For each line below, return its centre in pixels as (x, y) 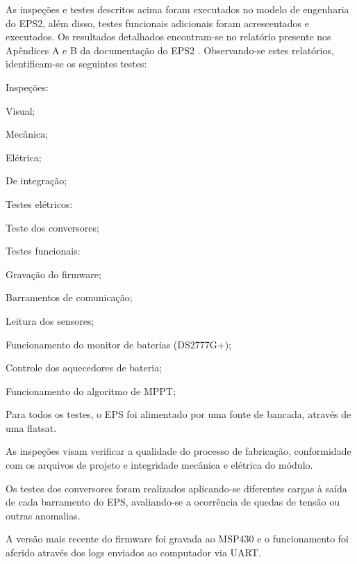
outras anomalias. (43, 515)
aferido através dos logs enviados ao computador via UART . (133, 553)
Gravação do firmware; (53, 274)
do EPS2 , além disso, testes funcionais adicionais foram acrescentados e (158, 23)
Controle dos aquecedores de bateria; (84, 368)
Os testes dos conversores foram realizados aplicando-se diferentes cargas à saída (176, 488)
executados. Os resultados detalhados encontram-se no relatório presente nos (168, 37)
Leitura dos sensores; (50, 320)
